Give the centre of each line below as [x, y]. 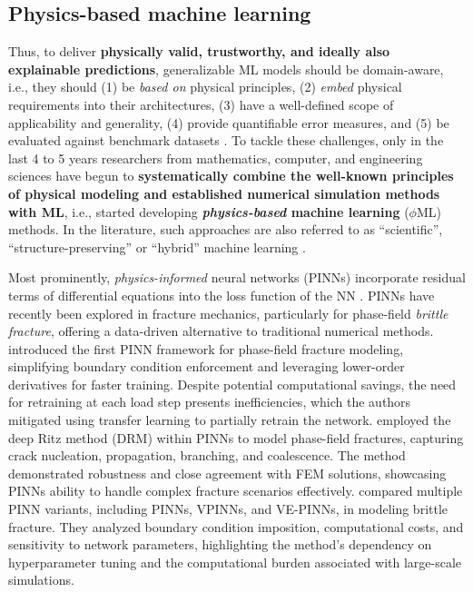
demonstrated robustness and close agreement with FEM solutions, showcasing [227, 473]
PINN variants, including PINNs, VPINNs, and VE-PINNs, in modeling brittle [228, 509]
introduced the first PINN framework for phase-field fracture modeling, [206, 348]
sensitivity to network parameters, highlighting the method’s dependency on [220, 544]
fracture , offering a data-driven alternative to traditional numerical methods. [221, 331]
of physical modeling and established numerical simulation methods [224, 193]
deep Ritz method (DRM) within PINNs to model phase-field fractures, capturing [236, 437]
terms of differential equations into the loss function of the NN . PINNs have [222, 295]
